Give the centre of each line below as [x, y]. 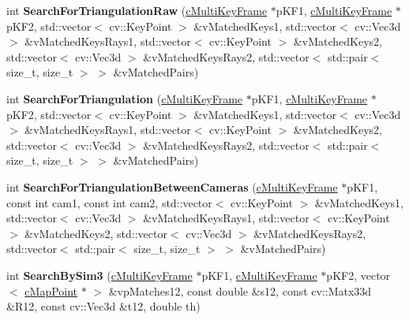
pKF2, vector [358, 275]
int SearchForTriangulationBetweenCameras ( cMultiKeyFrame [172, 186]
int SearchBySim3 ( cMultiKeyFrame [99, 275]
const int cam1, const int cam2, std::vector [109, 202]
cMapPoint [51, 290]
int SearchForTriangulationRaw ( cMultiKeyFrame [137, 10]
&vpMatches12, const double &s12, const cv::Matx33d [240, 290]
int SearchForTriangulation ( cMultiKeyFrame [125, 98]
